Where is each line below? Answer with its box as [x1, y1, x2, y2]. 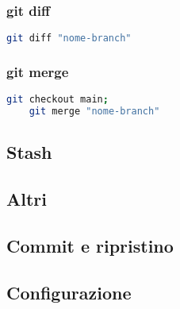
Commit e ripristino [6, 234, 174, 258]
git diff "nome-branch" [6, 33, 132, 44]
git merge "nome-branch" [29, 106, 160, 118]
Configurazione [6, 280, 132, 304]
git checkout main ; [6, 94, 109, 106]
